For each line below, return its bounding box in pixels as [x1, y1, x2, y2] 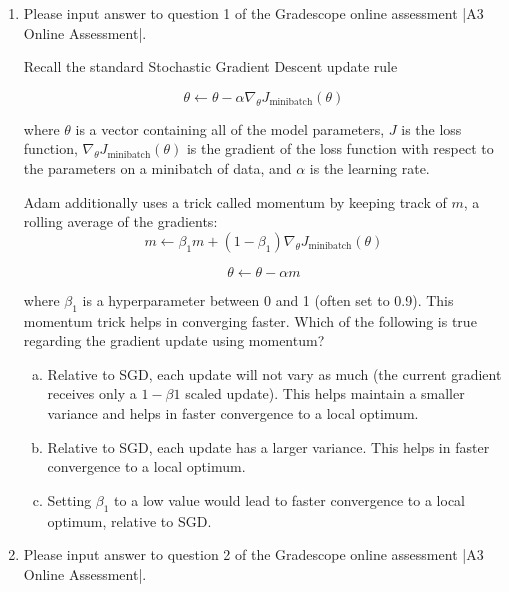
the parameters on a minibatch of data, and [23, 157, 292, 178]
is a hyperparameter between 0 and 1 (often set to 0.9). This [82, 289, 454, 310]
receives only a [47, 383, 137, 404]
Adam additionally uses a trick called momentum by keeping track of [23, 191, 447, 212]
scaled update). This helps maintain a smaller [185, 383, 465, 404]
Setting [47, 489, 92, 510]
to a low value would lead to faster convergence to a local [114, 489, 465, 510]
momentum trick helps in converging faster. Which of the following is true [23, 310, 477, 331]
